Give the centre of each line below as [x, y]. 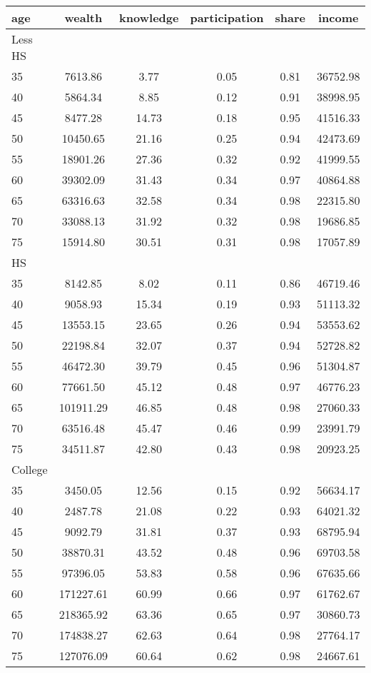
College [30, 469]
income [339, 17]
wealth [83, 17]
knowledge [149, 17]
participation [227, 17]
